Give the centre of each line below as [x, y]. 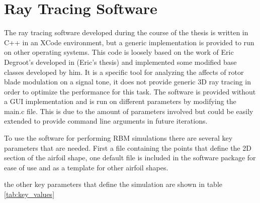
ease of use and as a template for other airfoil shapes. [86, 167]
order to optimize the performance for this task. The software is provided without [130, 91]
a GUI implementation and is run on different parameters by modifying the [120, 101]
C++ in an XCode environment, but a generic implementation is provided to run [129, 42]
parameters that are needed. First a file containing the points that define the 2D [128, 147]
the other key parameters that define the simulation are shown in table [113, 184]
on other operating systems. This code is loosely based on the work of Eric [119, 52]
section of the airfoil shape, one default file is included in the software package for [130, 158]
